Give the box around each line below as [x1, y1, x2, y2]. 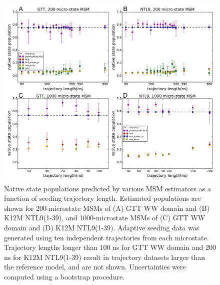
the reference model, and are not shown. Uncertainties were [4, 261, 186, 272]
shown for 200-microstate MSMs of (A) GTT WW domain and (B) [4, 202, 209, 213]
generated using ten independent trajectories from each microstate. [4, 232, 209, 242]
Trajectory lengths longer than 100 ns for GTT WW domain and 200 [4, 242, 216, 252]
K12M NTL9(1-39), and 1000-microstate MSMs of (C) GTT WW [4, 212, 205, 223]
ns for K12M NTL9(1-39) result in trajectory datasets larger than [4, 251, 205, 262]
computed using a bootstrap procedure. [4, 271, 125, 281]
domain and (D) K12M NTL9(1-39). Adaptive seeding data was [4, 222, 199, 232]
